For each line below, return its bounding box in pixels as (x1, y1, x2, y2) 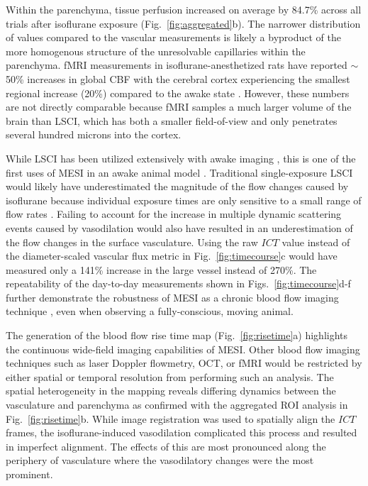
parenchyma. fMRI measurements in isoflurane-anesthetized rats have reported (6, 57, 347, 72)
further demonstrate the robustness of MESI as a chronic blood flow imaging (6, 289, 339, 304)
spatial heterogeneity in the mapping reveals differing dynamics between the (6, 383, 336, 398)
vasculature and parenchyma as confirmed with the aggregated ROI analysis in (6, 397, 348, 412)
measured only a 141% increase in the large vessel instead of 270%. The (6, 262, 317, 277)
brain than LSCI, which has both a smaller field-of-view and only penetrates (6, 113, 338, 128)
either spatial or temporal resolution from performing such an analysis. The (6, 369, 334, 384)
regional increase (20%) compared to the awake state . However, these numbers (6, 85, 350, 100)
